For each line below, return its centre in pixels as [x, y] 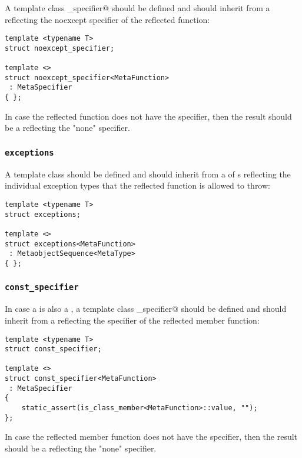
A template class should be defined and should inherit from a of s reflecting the [148, 174]
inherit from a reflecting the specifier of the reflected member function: [132, 320]
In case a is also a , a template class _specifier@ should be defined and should [146, 309]
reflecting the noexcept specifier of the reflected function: [107, 19]
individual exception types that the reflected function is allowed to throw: [137, 185]
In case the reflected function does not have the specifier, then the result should [148, 116]
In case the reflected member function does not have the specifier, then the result [151, 436]
